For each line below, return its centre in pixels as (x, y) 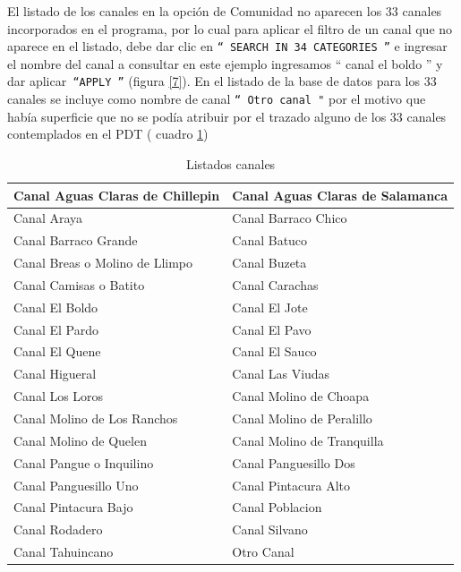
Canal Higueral (55, 374)
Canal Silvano (270, 529)
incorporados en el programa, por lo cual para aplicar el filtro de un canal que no (230, 28)
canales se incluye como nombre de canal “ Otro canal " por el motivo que (217, 99)
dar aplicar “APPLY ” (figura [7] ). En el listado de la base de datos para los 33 (222, 81)
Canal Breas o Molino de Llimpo (103, 263)
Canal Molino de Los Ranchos (96, 418)
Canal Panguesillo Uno (76, 485)
